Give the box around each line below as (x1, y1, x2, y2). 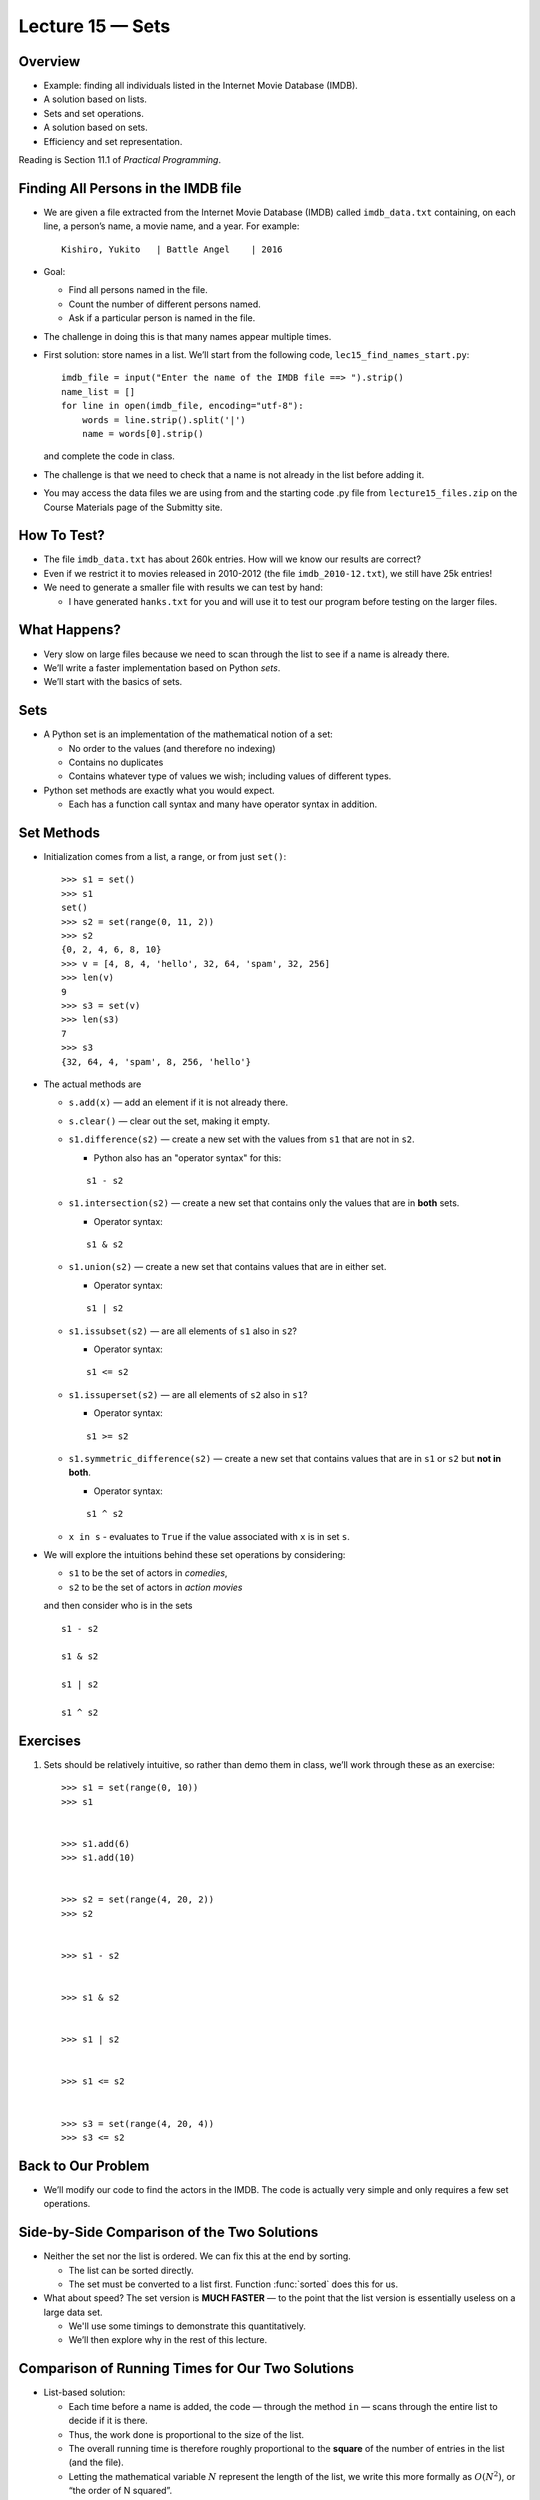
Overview (18, 53, 81, 70)
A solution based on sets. (43, 121, 149, 134)
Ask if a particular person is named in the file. (68, 312, 256, 324)
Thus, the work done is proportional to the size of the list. (68, 2428, 305, 2440)
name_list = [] (61, 386, 136, 397)
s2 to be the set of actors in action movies (68, 1581, 243, 1593)
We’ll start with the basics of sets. (43, 676, 183, 688)
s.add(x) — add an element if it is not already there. (68, 1096, 289, 1109)
